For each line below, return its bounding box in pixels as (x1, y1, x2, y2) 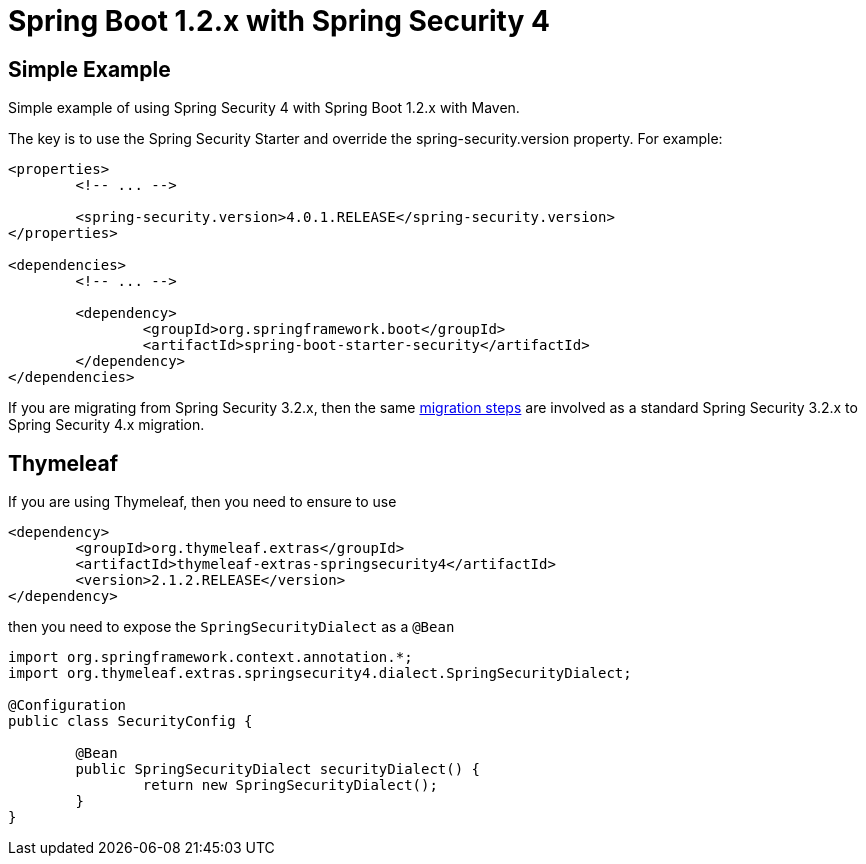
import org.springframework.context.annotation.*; (8, 649, 413, 666)
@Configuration (8, 697, 127, 714)
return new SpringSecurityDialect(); (142, 777, 438, 794)
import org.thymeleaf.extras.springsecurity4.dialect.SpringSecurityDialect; (8, 665, 632, 682)
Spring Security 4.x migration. (8, 416, 205, 434)
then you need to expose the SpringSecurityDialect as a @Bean (8, 618, 455, 636)
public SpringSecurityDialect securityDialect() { (75, 761, 481, 778)
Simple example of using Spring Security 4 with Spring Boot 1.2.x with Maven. (8, 99, 520, 117)
